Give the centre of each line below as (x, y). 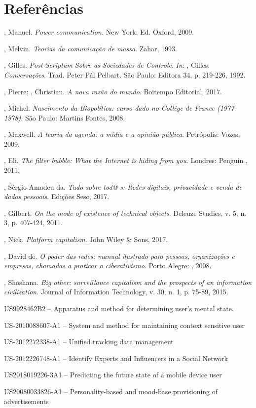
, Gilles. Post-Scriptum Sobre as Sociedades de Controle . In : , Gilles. (107, 65)
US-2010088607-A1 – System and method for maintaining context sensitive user (125, 325)
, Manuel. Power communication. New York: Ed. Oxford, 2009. (99, 32)
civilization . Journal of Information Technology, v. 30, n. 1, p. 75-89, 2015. (116, 292)
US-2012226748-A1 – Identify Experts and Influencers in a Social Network (116, 358)
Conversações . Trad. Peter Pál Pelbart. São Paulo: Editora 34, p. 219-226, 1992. (125, 74)
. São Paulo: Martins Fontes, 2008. (73, 117)
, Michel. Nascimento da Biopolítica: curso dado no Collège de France (109, 108)
